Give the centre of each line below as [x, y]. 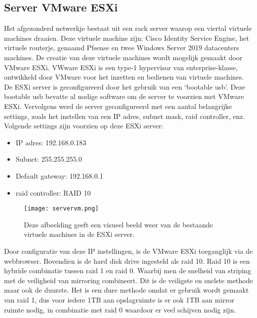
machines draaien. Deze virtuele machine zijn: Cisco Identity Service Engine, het [127, 38]
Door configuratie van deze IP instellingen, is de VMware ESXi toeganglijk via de [128, 251]
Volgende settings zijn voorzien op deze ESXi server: [84, 126]
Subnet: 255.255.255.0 [49, 159]
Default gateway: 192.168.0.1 [59, 175]
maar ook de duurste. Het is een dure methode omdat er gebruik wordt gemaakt [127, 290]
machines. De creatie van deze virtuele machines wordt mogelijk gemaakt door [123, 57]
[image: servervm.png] [61, 209]
